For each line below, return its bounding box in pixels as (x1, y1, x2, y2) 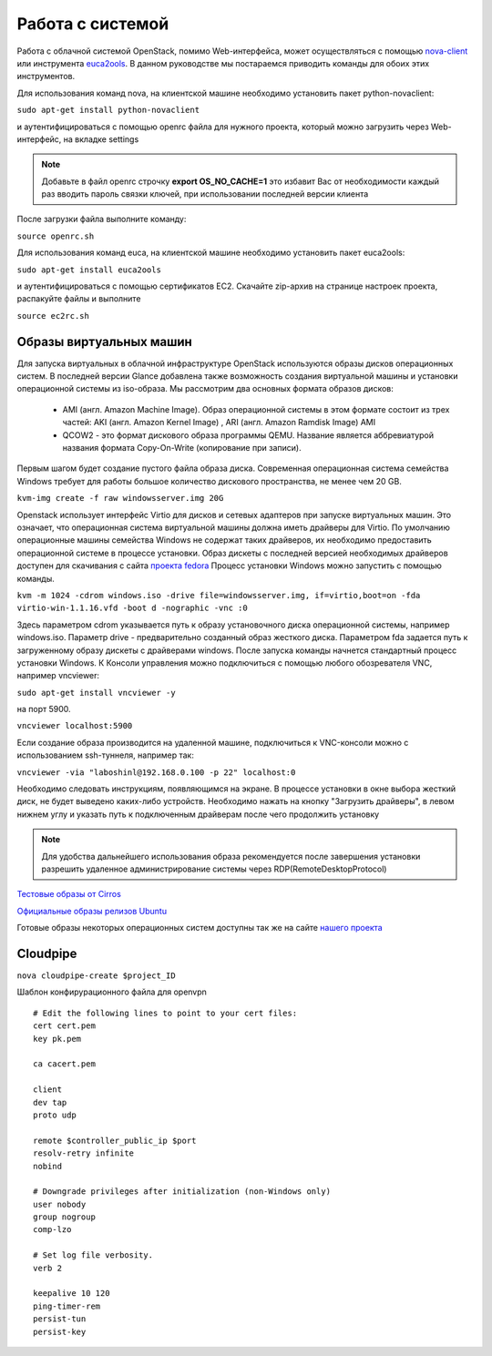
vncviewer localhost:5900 (16, 720, 133, 731)
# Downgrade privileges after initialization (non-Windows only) (33, 1187, 332, 1197)
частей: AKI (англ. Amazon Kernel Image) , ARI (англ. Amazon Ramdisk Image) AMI (62, 417, 376, 428)
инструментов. (16, 71, 76, 82)
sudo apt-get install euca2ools (16, 264, 161, 275)
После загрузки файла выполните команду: (16, 214, 187, 225)
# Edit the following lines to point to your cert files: (33, 1007, 298, 1018)
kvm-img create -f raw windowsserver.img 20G (16, 493, 224, 504)
